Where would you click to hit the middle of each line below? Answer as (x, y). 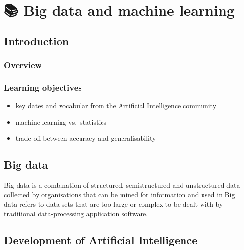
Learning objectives (43, 87)
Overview (23, 65)
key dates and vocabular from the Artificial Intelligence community (116, 106)
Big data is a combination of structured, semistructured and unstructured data (122, 185)
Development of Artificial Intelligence (101, 240)
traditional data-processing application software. (76, 213)
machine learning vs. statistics (61, 122)
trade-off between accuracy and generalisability (86, 138)
